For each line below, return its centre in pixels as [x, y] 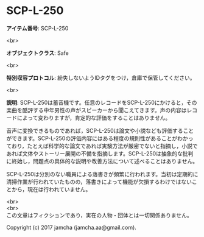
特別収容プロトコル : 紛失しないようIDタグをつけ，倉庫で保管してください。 [101, 77]
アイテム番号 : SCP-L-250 [37, 28]
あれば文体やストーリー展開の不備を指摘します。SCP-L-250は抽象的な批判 [100, 154]
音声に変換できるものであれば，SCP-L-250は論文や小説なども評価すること [100, 130]
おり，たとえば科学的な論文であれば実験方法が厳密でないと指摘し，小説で [104, 146]
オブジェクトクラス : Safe [37, 53]
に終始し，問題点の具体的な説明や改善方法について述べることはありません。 [102, 161]
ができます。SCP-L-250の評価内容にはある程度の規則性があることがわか [97, 138]
